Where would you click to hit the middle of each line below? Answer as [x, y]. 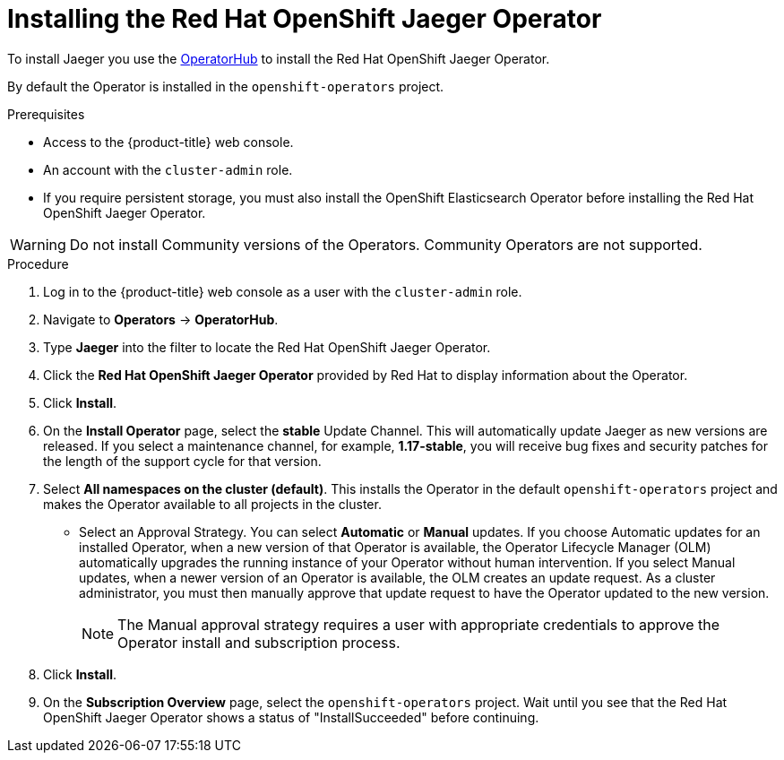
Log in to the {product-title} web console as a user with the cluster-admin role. [283, 291]
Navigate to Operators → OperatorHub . [161, 319]
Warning [38, 244]
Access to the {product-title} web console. [168, 142]
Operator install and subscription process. [259, 642]
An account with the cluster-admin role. [168, 169]
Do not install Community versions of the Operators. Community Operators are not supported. [386, 244]
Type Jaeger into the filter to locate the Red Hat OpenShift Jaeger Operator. [267, 347]
